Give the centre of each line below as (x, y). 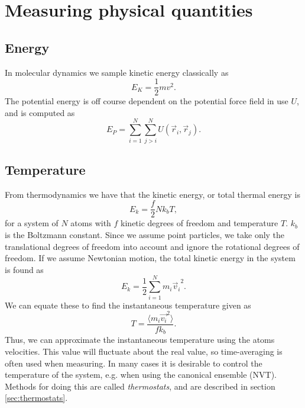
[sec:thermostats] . (36, 398)
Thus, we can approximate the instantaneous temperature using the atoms (140, 340)
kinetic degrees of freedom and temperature (199, 223)
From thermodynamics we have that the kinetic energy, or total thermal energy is (152, 194)
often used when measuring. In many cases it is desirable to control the (134, 363)
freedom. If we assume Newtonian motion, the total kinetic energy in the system (150, 258)
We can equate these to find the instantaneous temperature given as (128, 305)
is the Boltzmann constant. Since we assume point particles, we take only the (145, 234)
